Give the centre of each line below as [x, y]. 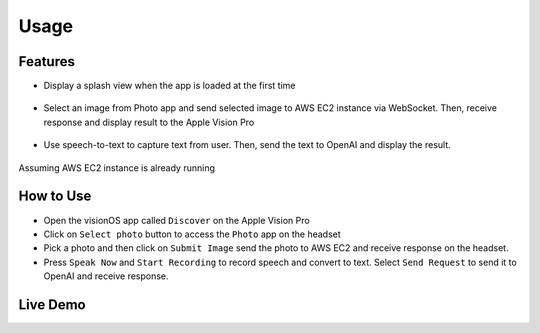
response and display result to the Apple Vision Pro [149, 122]
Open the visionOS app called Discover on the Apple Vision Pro [176, 220]
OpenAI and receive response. [106, 276]
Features [46, 61]
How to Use [55, 196]
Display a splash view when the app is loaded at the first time [169, 86]
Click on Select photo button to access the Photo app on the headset [192, 234]
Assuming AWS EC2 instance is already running [116, 167]
